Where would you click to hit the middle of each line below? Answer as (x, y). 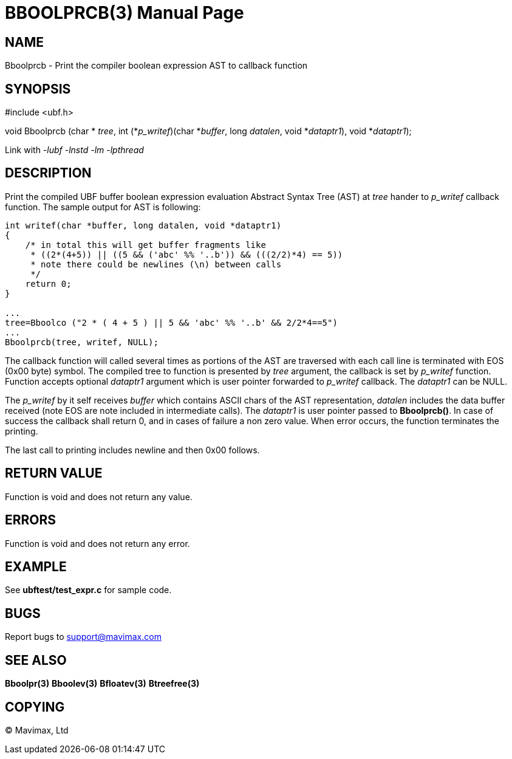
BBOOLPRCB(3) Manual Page (125, 13)
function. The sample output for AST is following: (103, 207)
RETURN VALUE (54, 473)
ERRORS (31, 520)
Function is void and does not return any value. (99, 496)
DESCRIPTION (48, 173)
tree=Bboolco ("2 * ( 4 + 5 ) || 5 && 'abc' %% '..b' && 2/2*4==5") (171, 322)
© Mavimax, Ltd (37, 730)
